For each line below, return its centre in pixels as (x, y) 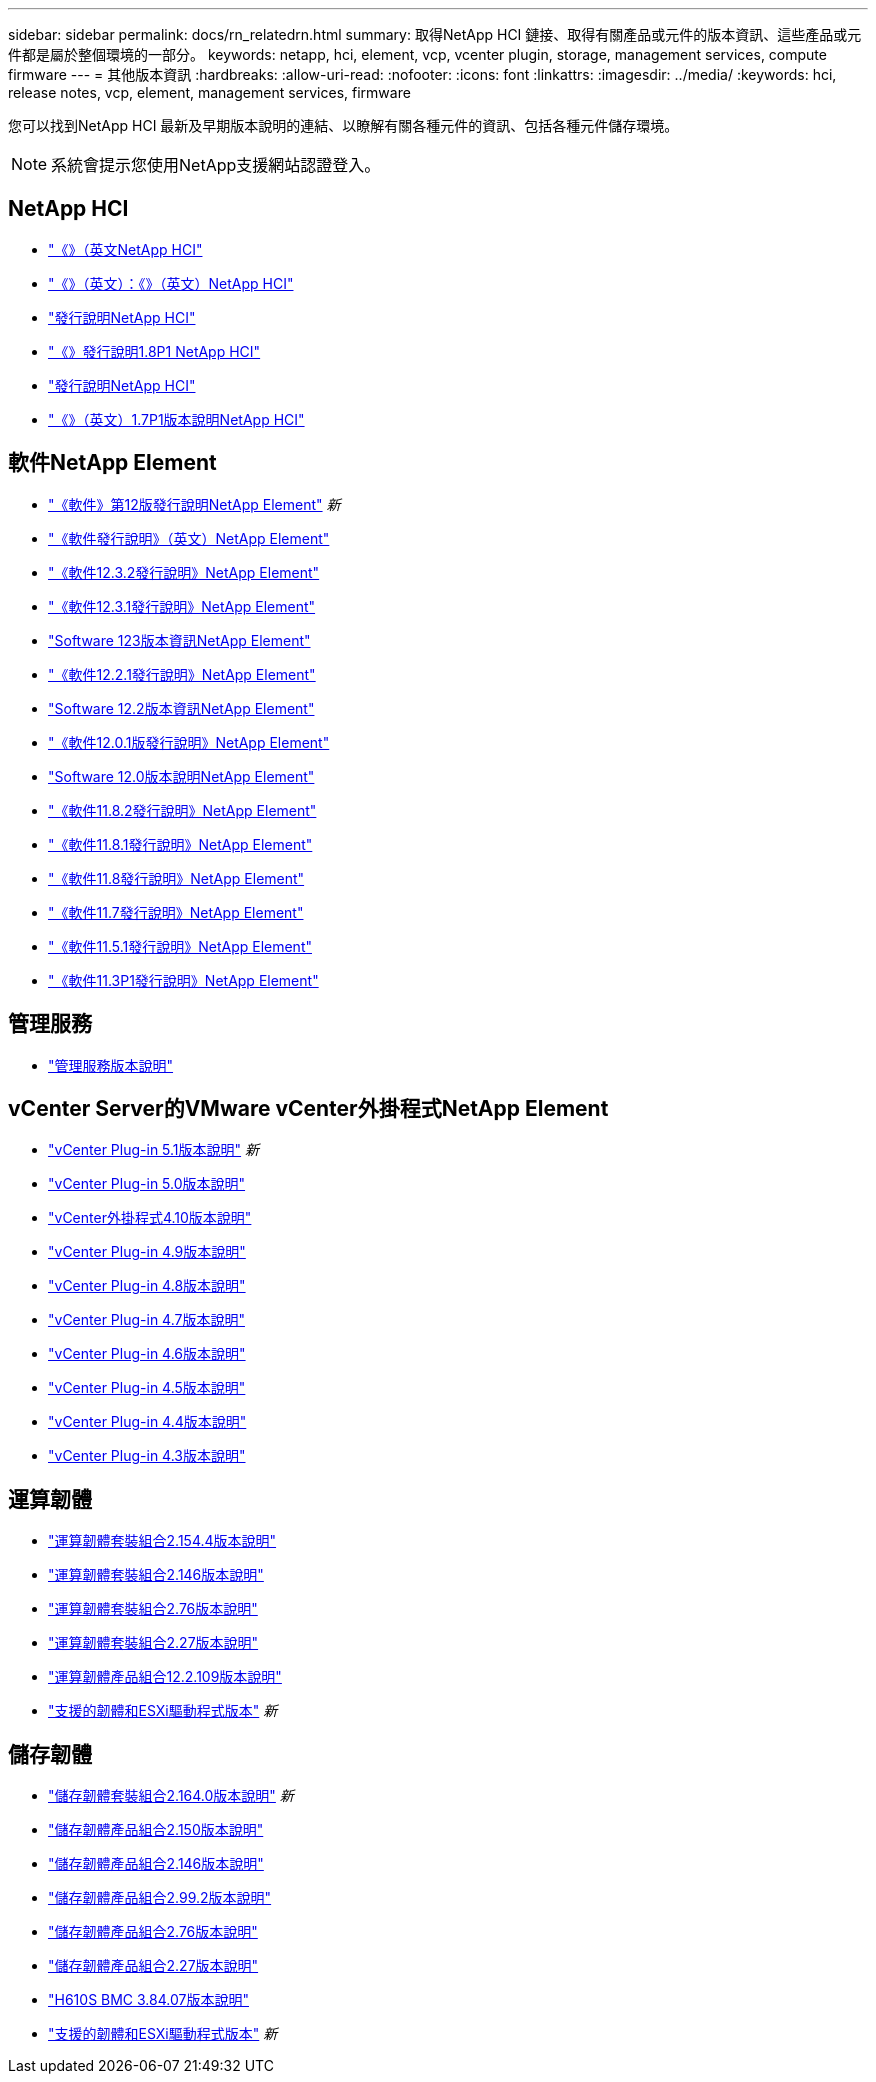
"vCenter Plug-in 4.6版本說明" (147, 1354)
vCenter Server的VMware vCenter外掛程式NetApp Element (308, 1108)
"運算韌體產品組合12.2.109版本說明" (165, 1677)
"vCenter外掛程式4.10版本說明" (150, 1218)
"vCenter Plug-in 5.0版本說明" (147, 1184)
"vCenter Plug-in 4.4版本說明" (147, 1422)
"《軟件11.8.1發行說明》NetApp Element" (180, 844)
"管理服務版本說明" (111, 1065)
